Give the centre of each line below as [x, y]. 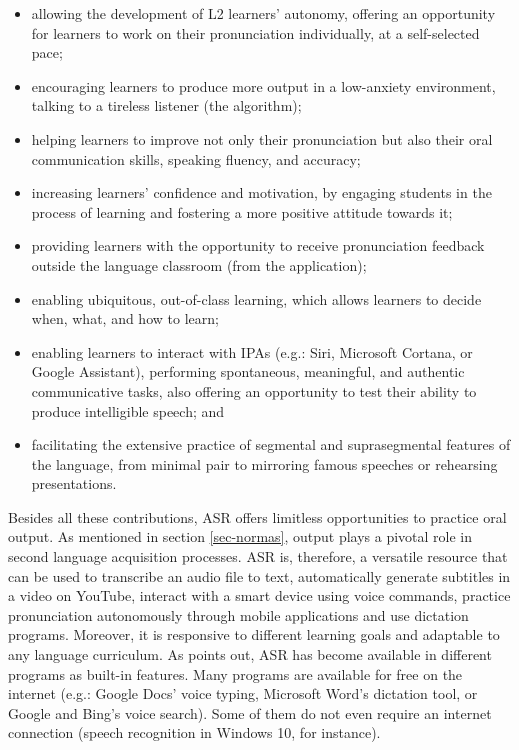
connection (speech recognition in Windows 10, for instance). [194, 732]
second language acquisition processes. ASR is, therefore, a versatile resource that [258, 556]
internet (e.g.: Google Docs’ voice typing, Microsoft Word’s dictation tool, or [243, 693]
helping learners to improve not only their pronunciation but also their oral [262, 138]
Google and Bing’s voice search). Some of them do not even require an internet [250, 712]
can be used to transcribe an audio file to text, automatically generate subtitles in [259, 575]
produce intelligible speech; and [128, 410]
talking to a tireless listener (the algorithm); [166, 105]
